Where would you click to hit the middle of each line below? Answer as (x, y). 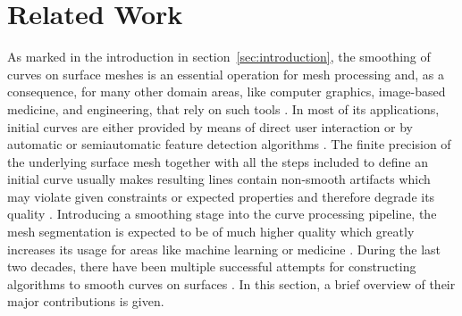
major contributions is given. (86, 301)
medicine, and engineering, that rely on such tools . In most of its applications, (223, 108)
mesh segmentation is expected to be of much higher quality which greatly (211, 232)
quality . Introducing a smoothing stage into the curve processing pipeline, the (222, 214)
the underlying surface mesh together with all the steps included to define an (218, 161)
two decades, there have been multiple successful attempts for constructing (212, 266)
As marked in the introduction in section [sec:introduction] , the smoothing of (219, 57)
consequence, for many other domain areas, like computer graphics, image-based (227, 91)
